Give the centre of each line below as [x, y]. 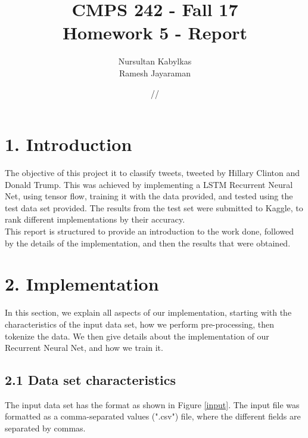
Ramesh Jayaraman [155, 73]
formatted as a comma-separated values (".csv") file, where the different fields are [153, 416]
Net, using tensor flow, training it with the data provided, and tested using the [149, 196]
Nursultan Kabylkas [155, 61]
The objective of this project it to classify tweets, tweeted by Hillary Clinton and [153, 173]
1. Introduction [69, 144]
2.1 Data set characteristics [90, 380]
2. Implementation [82, 284]
